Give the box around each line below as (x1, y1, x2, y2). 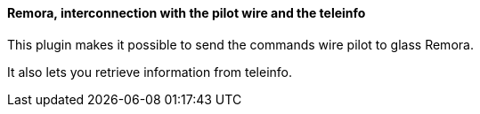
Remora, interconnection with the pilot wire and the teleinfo (7, 5, 366, 20)
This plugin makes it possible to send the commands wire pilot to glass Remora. (7, 36, 474, 52)
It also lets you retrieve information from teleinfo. (7, 64, 292, 80)
